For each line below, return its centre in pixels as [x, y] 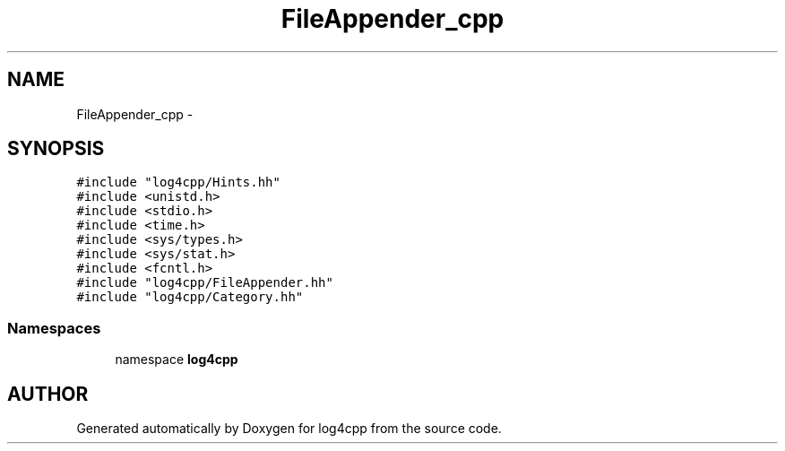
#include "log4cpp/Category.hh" [190, 297]
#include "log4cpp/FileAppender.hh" [205, 283]
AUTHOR [48, 394]
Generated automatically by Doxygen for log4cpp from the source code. [289, 429]
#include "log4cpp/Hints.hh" [178, 182]
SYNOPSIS [56, 149]
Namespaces [54, 328]
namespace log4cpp [177, 360]
